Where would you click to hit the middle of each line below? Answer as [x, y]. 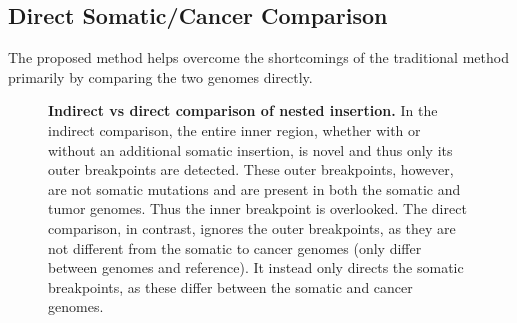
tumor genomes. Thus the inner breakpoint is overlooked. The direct [257, 208]
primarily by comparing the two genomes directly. [160, 76]
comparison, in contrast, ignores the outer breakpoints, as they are [252, 227]
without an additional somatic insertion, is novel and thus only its [250, 149]
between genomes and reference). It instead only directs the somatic [256, 267]
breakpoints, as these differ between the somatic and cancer [230, 286]
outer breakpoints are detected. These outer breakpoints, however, [251, 169]
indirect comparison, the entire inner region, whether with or [234, 129]
